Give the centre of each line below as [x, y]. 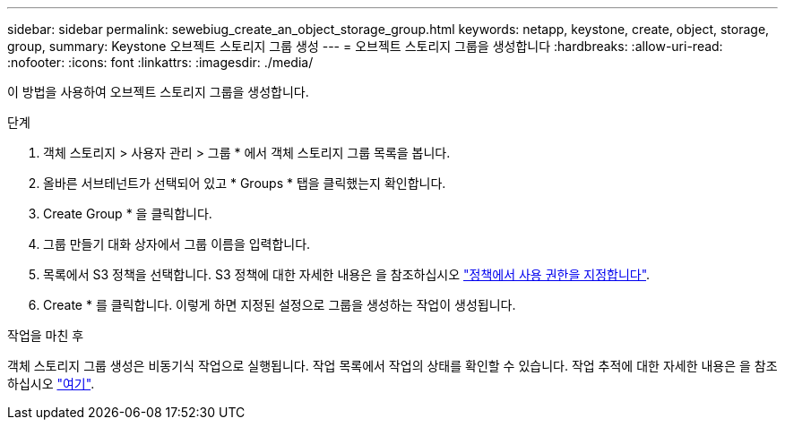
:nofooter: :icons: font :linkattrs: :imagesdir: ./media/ [160, 62]
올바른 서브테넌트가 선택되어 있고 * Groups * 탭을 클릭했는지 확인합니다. [245, 183]
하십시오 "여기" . [51, 384]
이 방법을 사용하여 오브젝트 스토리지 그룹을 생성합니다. [158, 92]
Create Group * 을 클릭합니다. [128, 213]
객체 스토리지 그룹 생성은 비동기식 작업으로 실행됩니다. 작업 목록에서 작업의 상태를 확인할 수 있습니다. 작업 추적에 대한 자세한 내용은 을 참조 [392, 366]
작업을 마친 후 [46, 335]
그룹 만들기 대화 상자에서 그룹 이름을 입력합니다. [177, 244]
